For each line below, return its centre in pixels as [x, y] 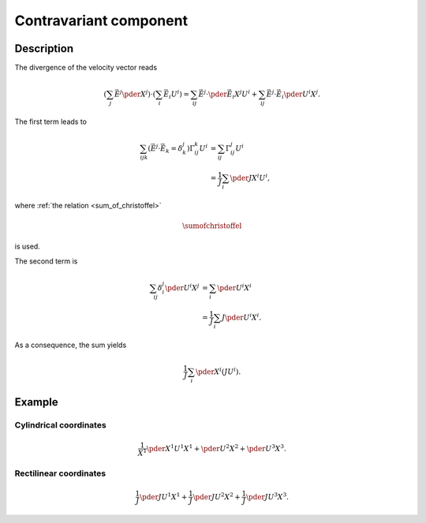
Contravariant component [101, 21]
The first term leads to [50, 121]
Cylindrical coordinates [60, 425]
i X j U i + [245, 94]
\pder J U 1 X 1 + [163, 496]
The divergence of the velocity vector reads [86, 68]
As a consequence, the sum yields [71, 345]
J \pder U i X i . [241, 317]
